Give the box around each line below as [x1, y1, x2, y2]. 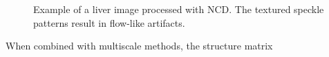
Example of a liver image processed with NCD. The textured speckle [33, 2, 324, 16]
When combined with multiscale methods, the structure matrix [6, 38, 273, 53]
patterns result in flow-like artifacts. [33, 15, 185, 30]
